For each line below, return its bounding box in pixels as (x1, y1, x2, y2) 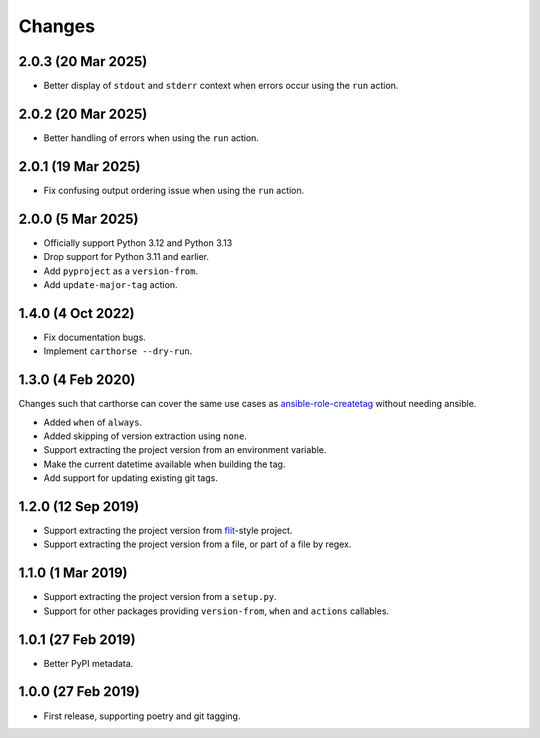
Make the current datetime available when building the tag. (43, 458, 286, 470)
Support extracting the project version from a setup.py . (43, 591, 277, 603)
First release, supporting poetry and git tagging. (43, 710, 241, 722)
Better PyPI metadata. (43, 657, 134, 669)
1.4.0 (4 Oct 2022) (18, 305, 135, 322)
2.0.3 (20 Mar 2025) (18, 53, 148, 70)
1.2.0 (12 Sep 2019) (18, 498, 140, 515)
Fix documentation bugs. (43, 331, 147, 343)
